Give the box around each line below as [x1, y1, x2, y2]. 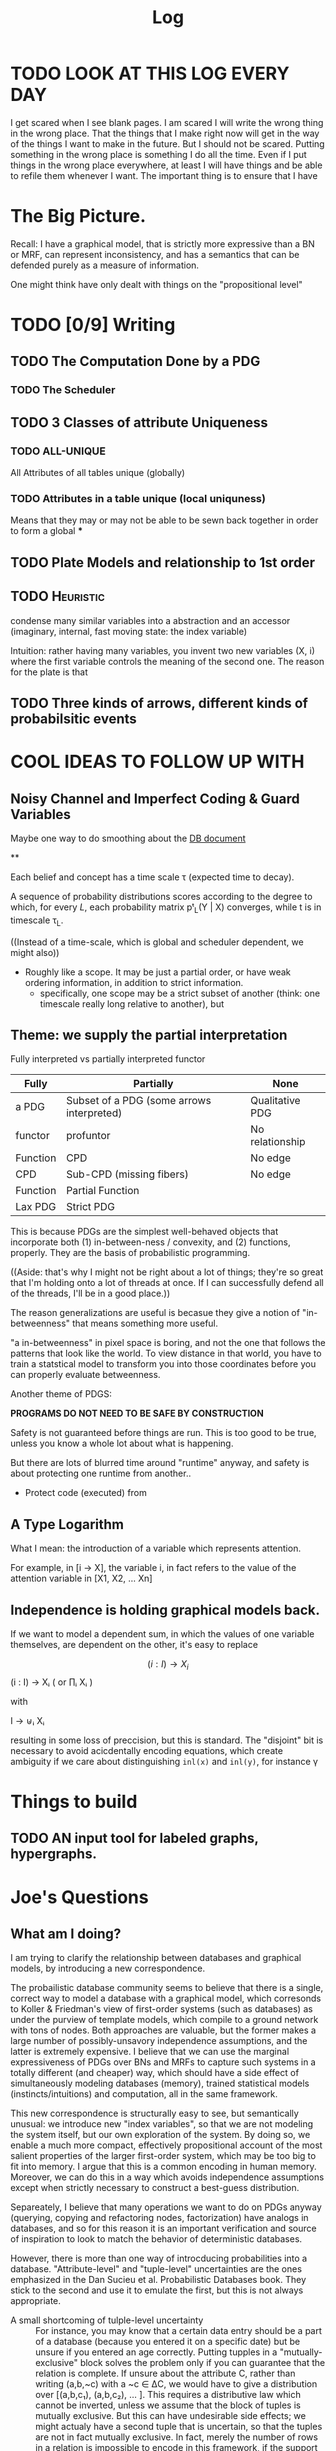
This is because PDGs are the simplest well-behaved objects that [10, 1226, 279, 1238]
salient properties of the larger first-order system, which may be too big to [10, 2150, 317, 2162]
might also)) [10, 946, 60, 958]
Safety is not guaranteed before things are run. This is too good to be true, [10, 1427, 317, 1439]
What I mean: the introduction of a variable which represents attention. [10, 1542, 302, 1555]
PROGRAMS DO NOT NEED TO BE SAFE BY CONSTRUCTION [10, 1407, 264, 1420]
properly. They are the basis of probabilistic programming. [10, 1247, 251, 1259]
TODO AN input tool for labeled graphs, [10, 1830, 259, 1847]
